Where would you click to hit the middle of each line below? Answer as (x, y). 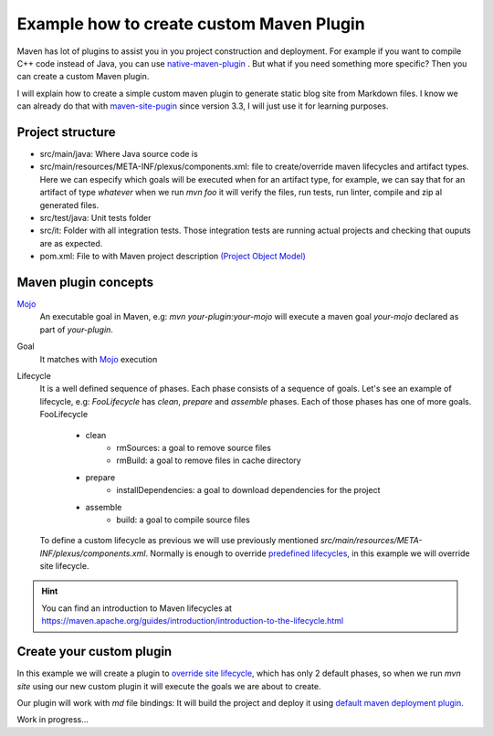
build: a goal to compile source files (183, 520)
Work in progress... (52, 720)
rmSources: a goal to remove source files (194, 447)
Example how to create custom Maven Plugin (191, 24)
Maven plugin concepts (85, 282)
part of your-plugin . (77, 330)
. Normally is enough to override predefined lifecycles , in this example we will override (308, 553)
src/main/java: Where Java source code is (119, 154)
